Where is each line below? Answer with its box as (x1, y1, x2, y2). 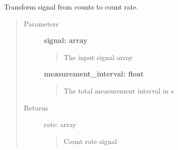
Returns (23, 102, 48, 112)
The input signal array (63, 51, 133, 62)
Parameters (23, 18, 58, 28)
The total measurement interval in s (63, 85, 174, 95)
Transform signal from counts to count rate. (4, 1, 138, 11)
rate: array (43, 119, 76, 129)
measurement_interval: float (43, 68, 144, 79)
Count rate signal (63, 135, 117, 146)
